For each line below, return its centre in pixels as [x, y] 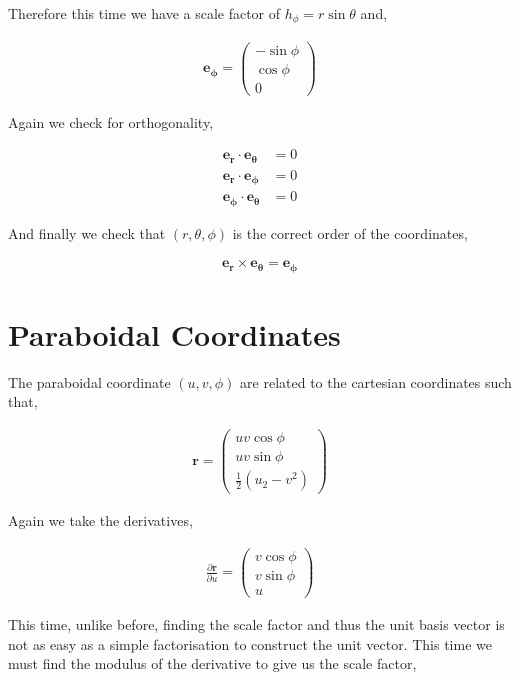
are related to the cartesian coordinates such [376, 381]
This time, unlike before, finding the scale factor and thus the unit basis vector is [256, 624]
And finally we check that [87, 232]
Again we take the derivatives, [100, 520]
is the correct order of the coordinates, [350, 232]
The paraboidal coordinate [89, 381]
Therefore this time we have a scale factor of [144, 13]
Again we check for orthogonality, [111, 121]
